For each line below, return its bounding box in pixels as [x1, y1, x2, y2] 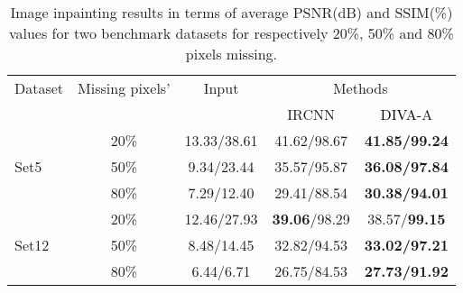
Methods [332, 78, 388, 98]
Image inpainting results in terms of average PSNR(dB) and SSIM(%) [10, 2, 453, 23]
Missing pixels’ [78, 78, 171, 98]
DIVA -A [380, 104, 433, 124]
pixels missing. [185, 43, 278, 64]
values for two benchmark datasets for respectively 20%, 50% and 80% [8, 23, 454, 43]
